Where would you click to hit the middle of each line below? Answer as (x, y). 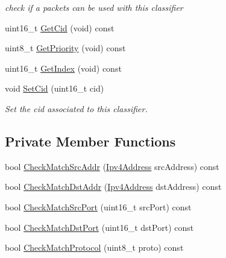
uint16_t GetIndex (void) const (63, 68)
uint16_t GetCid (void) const (60, 27)
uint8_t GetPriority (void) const (65, 48)
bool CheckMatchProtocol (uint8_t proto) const (94, 247)
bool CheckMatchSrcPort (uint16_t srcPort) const (98, 206)
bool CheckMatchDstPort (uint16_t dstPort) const (99, 227)
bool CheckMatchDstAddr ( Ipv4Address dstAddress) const (113, 187)
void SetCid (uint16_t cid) (55, 88)
